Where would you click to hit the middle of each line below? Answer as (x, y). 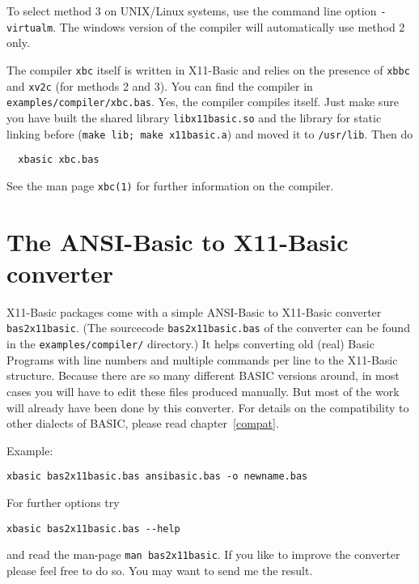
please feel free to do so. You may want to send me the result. (160, 570)
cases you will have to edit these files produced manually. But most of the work (203, 391)
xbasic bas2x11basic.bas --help (93, 529)
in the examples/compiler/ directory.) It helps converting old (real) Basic (190, 344)
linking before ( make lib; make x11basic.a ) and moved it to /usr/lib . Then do (210, 133)
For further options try (63, 502)
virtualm (30, 28)
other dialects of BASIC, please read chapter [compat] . (143, 423)
